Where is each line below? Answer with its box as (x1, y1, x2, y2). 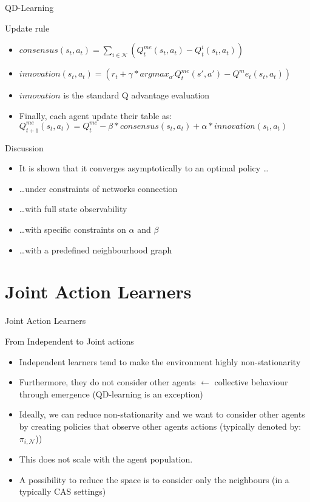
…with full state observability (19, 202, 127, 215)
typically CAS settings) (19, 485, 106, 498)
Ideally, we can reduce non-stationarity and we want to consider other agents (19, 408, 305, 421)
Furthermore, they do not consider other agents (19, 376, 196, 388)
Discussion (5, 141, 44, 154)
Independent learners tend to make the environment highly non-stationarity (19, 355, 301, 368)
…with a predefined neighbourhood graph (19, 243, 172, 256)
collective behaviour (214, 376, 288, 388)
